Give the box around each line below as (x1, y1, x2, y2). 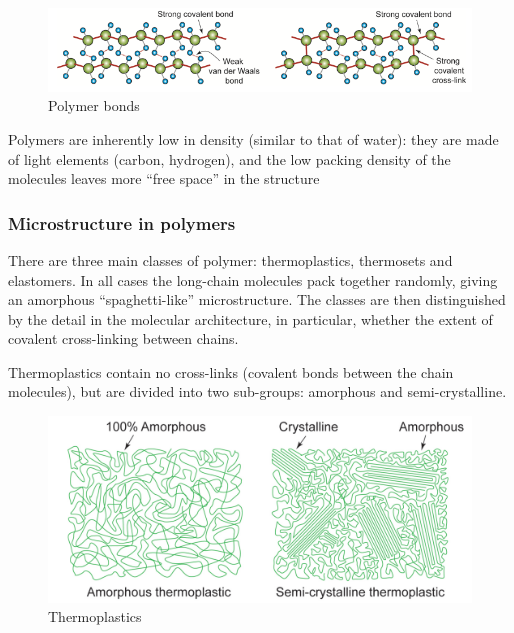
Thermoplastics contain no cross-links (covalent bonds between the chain (8, 361, 454, 382)
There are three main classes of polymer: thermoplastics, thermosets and (8, 249, 453, 270)
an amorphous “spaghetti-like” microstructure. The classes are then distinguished (8, 289, 506, 310)
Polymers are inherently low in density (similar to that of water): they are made (8, 128, 499, 149)
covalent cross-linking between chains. (8, 328, 239, 349)
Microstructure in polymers (8, 210, 236, 235)
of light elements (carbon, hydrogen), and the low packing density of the (8, 148, 451, 169)
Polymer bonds (48, 95, 140, 116)
